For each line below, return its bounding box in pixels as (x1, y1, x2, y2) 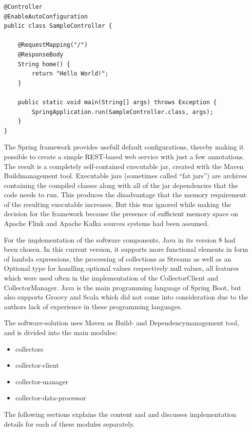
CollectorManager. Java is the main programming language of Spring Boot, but (4, 282, 241, 292)
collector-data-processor (15, 393, 86, 403)
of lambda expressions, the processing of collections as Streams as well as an (4, 253, 232, 263)
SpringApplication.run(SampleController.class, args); (32, 108, 213, 115)
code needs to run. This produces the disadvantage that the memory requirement (4, 189, 247, 200)
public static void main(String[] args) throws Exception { (18, 98, 217, 106)
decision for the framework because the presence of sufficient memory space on (4, 208, 238, 219)
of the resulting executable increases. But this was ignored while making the (4, 199, 232, 209)
